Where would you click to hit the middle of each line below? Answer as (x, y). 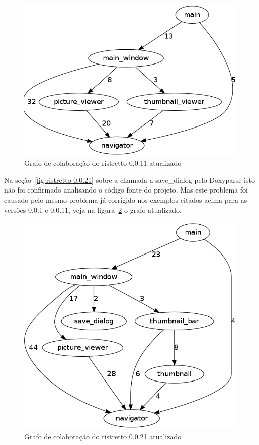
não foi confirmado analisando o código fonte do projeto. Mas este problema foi (126, 190)
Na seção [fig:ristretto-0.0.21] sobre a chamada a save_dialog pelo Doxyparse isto (129, 180)
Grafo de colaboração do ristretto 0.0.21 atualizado (103, 437)
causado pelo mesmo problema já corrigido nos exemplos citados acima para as (126, 199)
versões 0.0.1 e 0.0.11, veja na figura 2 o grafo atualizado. (93, 209)
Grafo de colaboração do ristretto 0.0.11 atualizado (103, 163)
